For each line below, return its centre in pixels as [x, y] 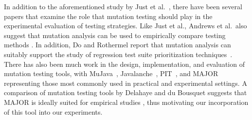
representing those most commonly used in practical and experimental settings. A [126, 83]
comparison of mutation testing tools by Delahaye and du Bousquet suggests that [126, 92]
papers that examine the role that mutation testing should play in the [108, 16]
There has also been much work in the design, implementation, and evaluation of [124, 64]
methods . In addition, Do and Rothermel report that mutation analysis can [117, 45]
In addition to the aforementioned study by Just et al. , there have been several [123, 6]
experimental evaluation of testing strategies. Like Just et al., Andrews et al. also [126, 26]
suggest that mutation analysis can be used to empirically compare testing [115, 35]
